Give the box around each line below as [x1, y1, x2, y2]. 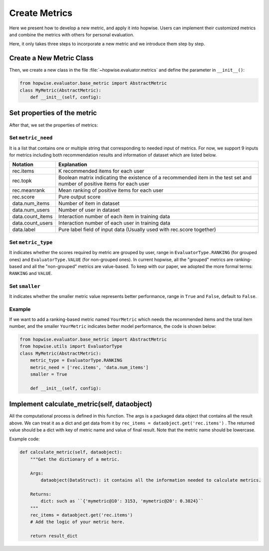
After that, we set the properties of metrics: [9, 122, 98, 128]
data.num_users [12, 207, 50, 214]
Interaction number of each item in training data [58, 213, 170, 220]
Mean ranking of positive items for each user [58, 187, 164, 194]
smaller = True [30, 371, 67, 377]
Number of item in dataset [58, 200, 120, 207]
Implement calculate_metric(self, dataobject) [9, 400, 152, 409]
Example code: [9, 436, 40, 442]
